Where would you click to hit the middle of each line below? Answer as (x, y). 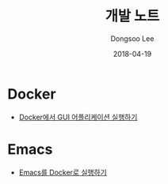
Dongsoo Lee (132, 38)
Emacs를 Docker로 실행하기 (63, 172)
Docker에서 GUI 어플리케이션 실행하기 (78, 117)
